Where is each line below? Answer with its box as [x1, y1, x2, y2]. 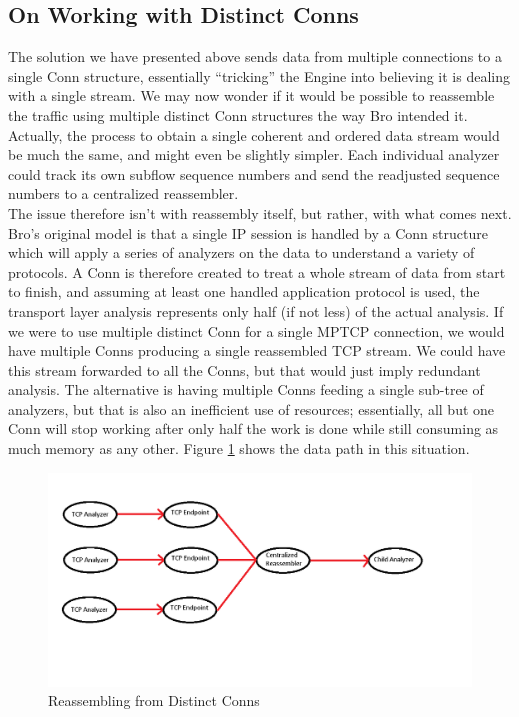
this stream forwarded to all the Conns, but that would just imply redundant [8, 359, 481, 380]
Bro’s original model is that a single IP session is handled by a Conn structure [8, 222, 488, 243]
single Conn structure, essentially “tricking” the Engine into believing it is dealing [8, 65, 510, 86]
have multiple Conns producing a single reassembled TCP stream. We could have [8, 340, 506, 361]
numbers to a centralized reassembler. [8, 183, 239, 204]
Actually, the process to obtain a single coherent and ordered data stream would [8, 124, 500, 145]
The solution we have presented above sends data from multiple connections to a [8, 46, 502, 67]
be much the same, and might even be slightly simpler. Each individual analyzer [8, 144, 500, 165]
